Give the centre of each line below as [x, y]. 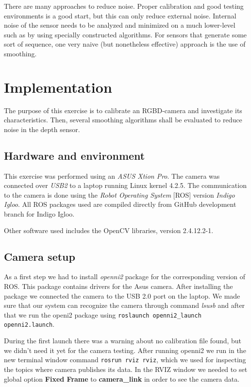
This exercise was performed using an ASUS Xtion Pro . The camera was [112, 176]
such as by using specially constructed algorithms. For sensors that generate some [125, 34]
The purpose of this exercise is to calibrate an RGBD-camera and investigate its [123, 110]
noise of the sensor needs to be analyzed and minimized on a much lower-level [120, 25]
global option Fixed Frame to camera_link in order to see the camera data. [122, 379]
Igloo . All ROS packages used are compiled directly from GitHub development [120, 204]
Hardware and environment [75, 155]
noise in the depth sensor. [42, 129]
